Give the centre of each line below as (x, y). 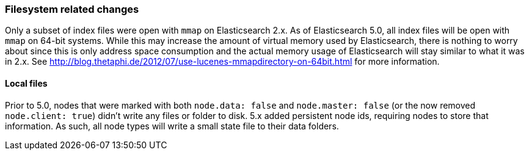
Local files (26, 83)
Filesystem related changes (72, 9)
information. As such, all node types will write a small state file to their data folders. (172, 126)
